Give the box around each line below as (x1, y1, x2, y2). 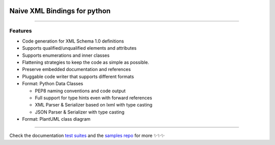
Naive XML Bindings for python (9, 7, 111, 15)
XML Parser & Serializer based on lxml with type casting (35, 102, 153, 108)
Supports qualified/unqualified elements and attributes (22, 45, 137, 51)
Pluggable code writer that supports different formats (22, 74, 134, 80)
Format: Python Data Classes (22, 81, 84, 87)
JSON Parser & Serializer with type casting (35, 109, 125, 115)
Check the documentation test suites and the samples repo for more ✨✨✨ (9, 132, 165, 139)
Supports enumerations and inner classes (22, 52, 109, 58)
